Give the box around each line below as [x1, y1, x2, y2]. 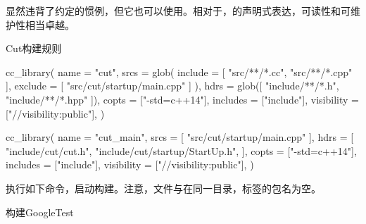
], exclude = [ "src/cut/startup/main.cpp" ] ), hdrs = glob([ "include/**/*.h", [6, 78, 339, 93]
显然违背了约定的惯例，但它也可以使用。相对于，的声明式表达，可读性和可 [6, 4, 351, 18]
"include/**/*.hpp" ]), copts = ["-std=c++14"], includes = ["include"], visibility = [6, 92, 359, 106]
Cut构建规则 [6, 41, 62, 56]
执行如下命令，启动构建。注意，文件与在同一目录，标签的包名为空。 [6, 180, 321, 195]
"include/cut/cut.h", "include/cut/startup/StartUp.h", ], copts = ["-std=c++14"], [6, 143, 357, 158]
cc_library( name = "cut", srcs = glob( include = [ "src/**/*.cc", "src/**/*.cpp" [6, 64, 353, 79]
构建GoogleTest [6, 204, 74, 219]
